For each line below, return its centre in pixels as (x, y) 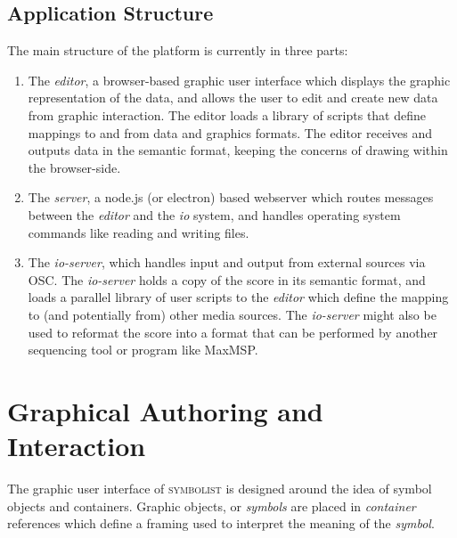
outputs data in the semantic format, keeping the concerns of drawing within (238, 150)
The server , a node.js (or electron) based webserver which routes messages (231, 197)
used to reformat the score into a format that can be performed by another (233, 332)
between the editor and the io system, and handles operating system (214, 214)
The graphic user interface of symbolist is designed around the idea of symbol (220, 489)
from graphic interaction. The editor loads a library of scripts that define (227, 114)
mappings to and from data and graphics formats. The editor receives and (230, 132)
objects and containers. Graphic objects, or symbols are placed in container (212, 505)
